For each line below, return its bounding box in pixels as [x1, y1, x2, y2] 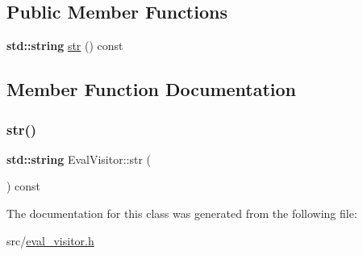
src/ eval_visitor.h [6, 232, 94, 249]
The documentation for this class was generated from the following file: [6, 204, 357, 221]
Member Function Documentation [6, 77, 297, 102]
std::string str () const [6, 37, 123, 54]
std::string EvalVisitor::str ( [6, 150, 151, 167]
